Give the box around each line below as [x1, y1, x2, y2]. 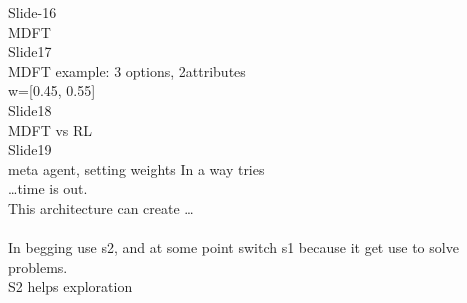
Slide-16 [8, 2, 57, 22]
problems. [8, 256, 68, 277]
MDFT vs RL [8, 119, 93, 140]
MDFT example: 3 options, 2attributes [8, 60, 246, 81]
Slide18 [8, 99, 52, 120]
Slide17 [8, 41, 52, 62]
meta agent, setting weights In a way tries [8, 158, 265, 179]
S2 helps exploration [8, 276, 133, 297]
